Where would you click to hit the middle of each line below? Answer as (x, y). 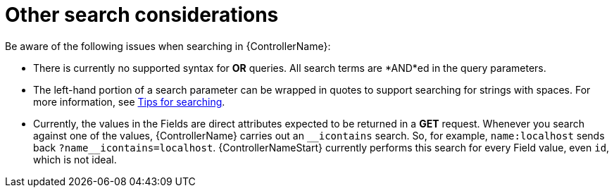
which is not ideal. (75, 159)
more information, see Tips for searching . (129, 101)
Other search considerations (142, 15)
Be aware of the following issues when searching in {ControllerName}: (168, 46)
